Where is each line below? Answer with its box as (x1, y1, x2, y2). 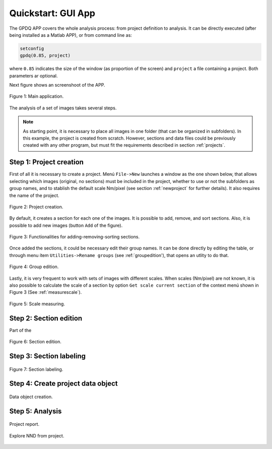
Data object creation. (9, 394, 53, 400)
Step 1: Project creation (9, 158, 84, 166)
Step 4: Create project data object (9, 379, 118, 388)
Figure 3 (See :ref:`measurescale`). (9, 289, 82, 295)
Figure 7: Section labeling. (9, 366, 63, 372)
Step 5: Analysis (9, 407, 62, 415)
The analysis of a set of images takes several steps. (9, 105, 117, 111)
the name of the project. (9, 192, 60, 199)
